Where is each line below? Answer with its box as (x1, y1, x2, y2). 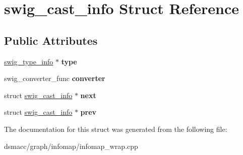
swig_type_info (4, 56, 53, 66)
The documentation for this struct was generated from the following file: (4, 123, 227, 134)
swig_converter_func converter (4, 73, 105, 84)
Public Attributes (4, 32, 98, 48)
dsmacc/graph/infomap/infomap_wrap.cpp (4, 140, 138, 151)
